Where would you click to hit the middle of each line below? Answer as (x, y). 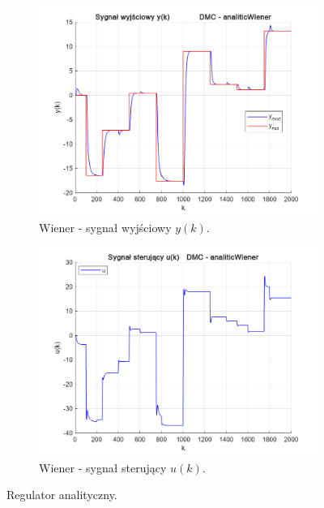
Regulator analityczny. (62, 495)
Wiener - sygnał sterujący (103, 467)
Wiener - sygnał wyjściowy (105, 227)
